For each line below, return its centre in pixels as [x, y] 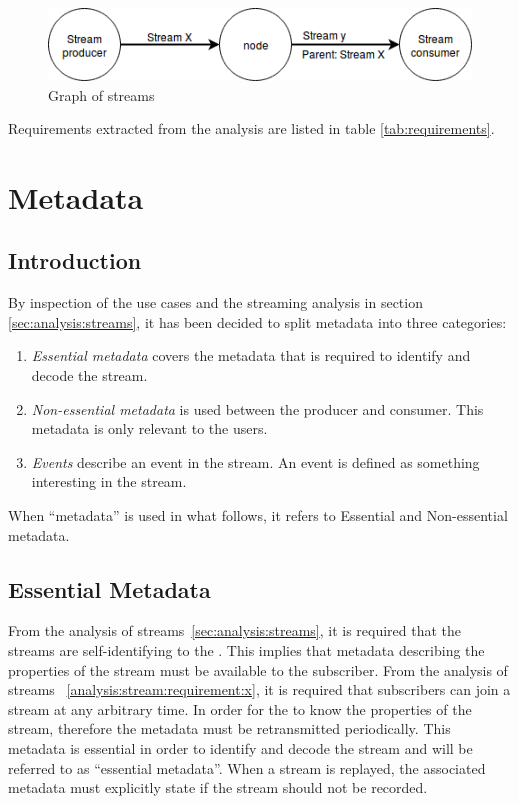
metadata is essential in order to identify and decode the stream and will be [240, 747]
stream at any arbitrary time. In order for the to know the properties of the [240, 708]
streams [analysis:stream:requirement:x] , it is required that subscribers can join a [259, 689]
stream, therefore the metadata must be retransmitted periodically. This [229, 728]
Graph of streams [101, 94]
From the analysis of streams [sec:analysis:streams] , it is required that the [235, 630]
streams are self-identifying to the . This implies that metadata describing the [246, 650]
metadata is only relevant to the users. [149, 428]
